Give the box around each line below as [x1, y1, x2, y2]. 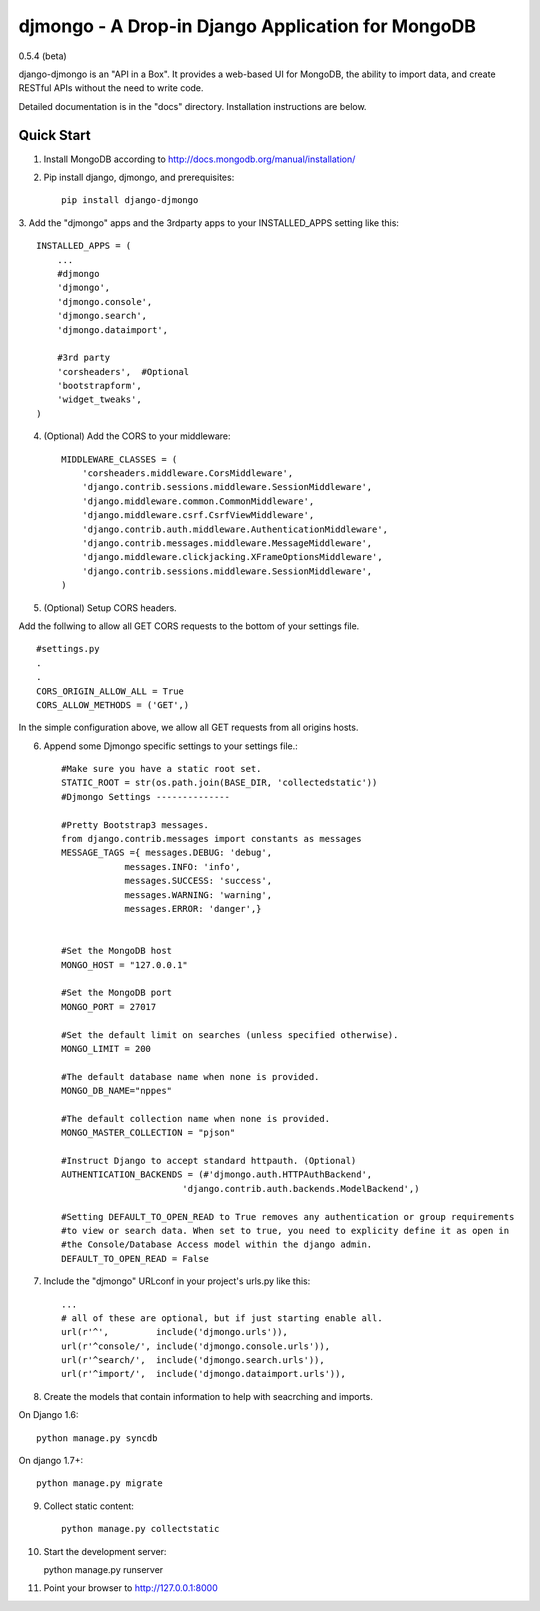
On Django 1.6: [18, 1409, 79, 1421]
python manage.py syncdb [36, 1432, 158, 1444]
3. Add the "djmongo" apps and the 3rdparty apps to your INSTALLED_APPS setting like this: [18, 216, 400, 229]
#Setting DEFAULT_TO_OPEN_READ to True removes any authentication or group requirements [61, 1211, 515, 1222]
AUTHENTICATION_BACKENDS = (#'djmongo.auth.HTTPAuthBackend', [61, 1169, 373, 1180]
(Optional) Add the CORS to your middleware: [43, 430, 231, 442]
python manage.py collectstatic [61, 1523, 220, 1535]
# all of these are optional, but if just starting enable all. [61, 1312, 384, 1324]
